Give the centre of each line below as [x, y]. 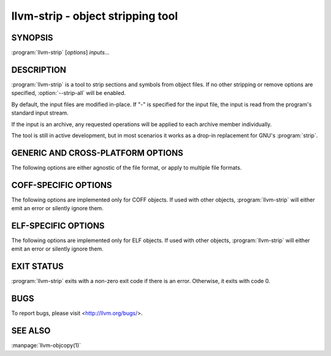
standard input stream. [40, 113]
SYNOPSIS [32, 38]
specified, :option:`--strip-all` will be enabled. [68, 93]
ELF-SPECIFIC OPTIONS [58, 226]
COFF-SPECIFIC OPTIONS [62, 185]
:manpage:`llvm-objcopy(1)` [46, 346]
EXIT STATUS [37, 267]
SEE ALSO [31, 331]
